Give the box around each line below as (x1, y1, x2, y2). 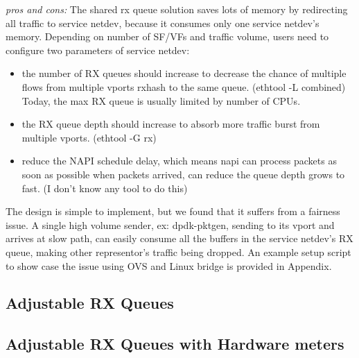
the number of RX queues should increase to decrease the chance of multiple (21, 66, 347, 80)
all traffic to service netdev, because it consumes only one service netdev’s (6, 15, 319, 30)
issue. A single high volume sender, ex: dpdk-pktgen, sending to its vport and (6, 217, 335, 232)
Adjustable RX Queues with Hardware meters (6, 333, 344, 355)
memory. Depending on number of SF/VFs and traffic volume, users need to (6, 29, 329, 44)
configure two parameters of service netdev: (6, 42, 190, 57)
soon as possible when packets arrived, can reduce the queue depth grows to (21, 167, 345, 181)
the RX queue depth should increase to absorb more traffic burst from (21, 117, 320, 131)
